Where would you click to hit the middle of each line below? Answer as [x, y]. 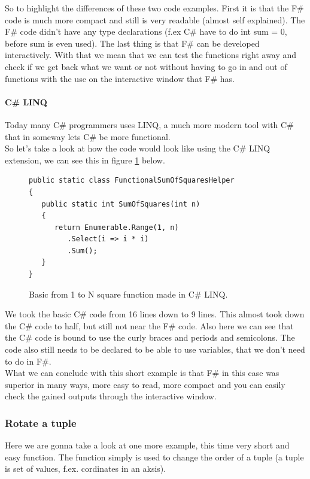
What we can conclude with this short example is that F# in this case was [142, 373]
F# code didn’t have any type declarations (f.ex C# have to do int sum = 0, [146, 31]
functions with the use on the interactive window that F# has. [120, 78]
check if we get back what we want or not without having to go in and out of [146, 66]
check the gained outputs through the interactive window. [111, 396]
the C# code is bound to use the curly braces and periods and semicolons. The [150, 337]
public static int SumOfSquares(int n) [121, 204]
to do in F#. [28, 361]
